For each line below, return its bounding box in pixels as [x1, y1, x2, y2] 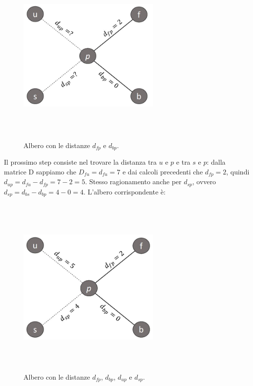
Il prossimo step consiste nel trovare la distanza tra [4, 157, 157, 167]
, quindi [226, 166, 250, 176]
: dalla [207, 157, 226, 167]
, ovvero [192, 176, 216, 187]
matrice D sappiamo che [4, 166, 77, 176]
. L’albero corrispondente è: [83, 186, 166, 196]
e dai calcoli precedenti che [122, 166, 203, 176]
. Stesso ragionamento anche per [85, 176, 182, 187]
